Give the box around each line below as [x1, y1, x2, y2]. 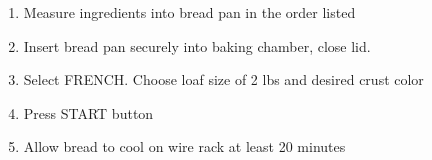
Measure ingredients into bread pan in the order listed [23, 2, 356, 22]
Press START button [23, 102, 154, 123]
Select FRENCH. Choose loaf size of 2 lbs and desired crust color [23, 69, 424, 90]
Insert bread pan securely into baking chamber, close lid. [23, 35, 371, 56]
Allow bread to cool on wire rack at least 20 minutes [23, 136, 346, 157]
